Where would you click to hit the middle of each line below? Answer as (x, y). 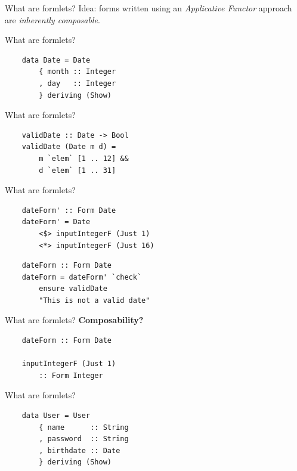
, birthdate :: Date (80, 450)
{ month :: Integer (78, 72)
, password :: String (84, 439)
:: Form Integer (71, 375)
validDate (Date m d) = (69, 147)
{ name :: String (84, 427)
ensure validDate (73, 289)
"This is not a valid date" (95, 300)
